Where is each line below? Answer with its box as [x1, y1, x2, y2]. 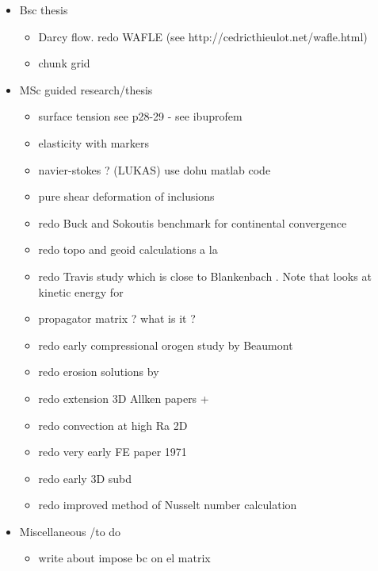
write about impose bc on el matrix [38, 550, 211, 566]
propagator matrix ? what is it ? [38, 310, 196, 327]
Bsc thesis [19, 2, 68, 17]
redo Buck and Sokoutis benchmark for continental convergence [38, 214, 347, 231]
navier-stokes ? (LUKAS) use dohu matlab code [38, 161, 271, 178]
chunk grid [38, 55, 90, 71]
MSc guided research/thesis [19, 81, 153, 98]
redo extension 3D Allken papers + [38, 389, 209, 406]
